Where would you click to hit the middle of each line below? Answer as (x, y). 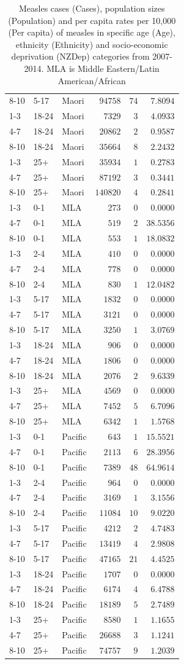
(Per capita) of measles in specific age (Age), (92, 32)
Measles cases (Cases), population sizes (92, 8)
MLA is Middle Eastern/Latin (103, 68)
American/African (92, 80)
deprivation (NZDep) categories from (80, 56)
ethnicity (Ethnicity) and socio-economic (92, 44)
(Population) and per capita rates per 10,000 (92, 20)
